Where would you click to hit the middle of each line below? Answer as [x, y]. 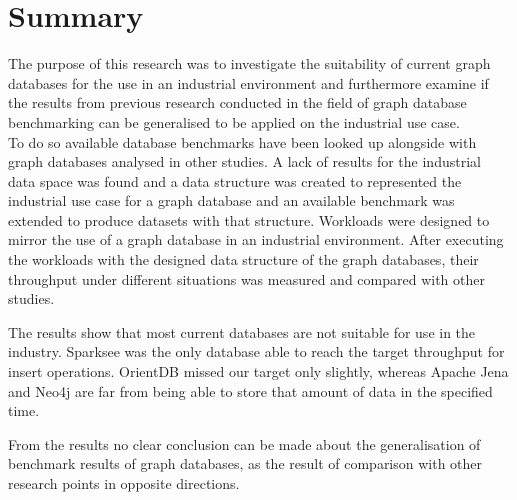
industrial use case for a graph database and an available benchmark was [231, 200]
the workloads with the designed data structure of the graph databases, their [243, 259]
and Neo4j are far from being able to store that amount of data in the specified [250, 390]
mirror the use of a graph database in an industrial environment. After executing [256, 239]
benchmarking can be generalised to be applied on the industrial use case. [234, 121]
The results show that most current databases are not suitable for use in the [242, 331]
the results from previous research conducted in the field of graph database [237, 102]
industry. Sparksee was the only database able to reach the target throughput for [256, 351]
